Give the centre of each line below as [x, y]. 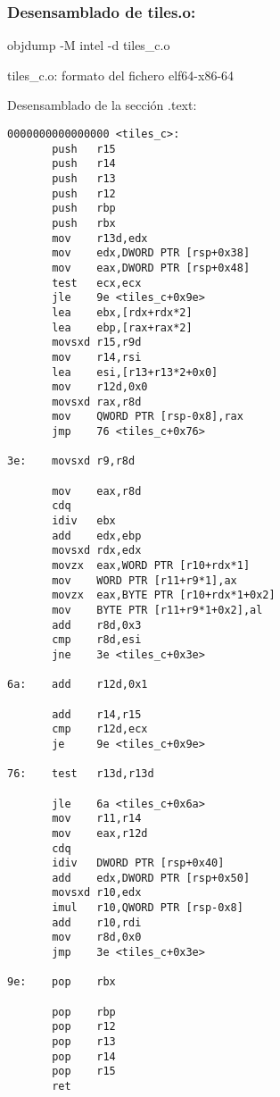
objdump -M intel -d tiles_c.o [89, 45]
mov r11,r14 [97, 819]
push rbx [84, 223]
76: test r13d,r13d [81, 774]
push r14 [84, 164]
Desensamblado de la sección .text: [102, 105]
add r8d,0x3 [97, 625]
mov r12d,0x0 [100, 387]
